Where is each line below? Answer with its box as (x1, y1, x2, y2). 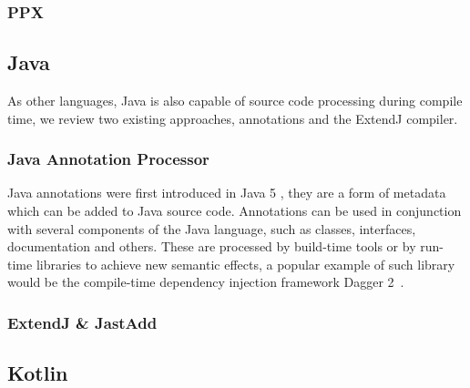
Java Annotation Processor (7, 148, 209, 170)
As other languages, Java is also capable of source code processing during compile (7, 91, 463, 110)
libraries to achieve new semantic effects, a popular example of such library (36, 254, 455, 273)
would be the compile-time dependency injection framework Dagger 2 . (7, 272, 404, 291)
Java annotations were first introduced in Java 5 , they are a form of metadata (7, 183, 446, 202)
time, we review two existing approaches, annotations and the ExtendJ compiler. (7, 108, 458, 128)
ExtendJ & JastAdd (7, 311, 158, 333)
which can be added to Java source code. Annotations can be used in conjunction (7, 201, 462, 220)
